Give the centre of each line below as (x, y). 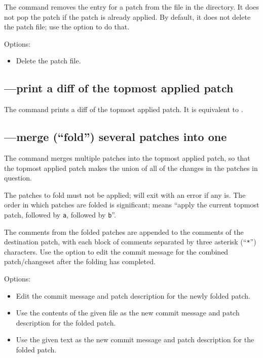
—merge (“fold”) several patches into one (116, 137)
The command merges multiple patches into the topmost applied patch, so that (127, 157)
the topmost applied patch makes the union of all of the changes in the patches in (131, 168)
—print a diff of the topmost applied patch (119, 88)
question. (18, 178)
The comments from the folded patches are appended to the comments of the (124, 231)
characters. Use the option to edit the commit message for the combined (116, 251)
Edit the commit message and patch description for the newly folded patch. (133, 295)
